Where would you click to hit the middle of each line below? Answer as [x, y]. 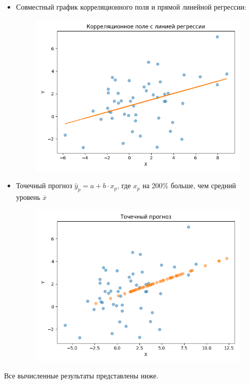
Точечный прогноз [44, 185]
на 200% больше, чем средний [189, 185]
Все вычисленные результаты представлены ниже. [81, 376]
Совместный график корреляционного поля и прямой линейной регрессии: [131, 7]
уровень [28, 197]
